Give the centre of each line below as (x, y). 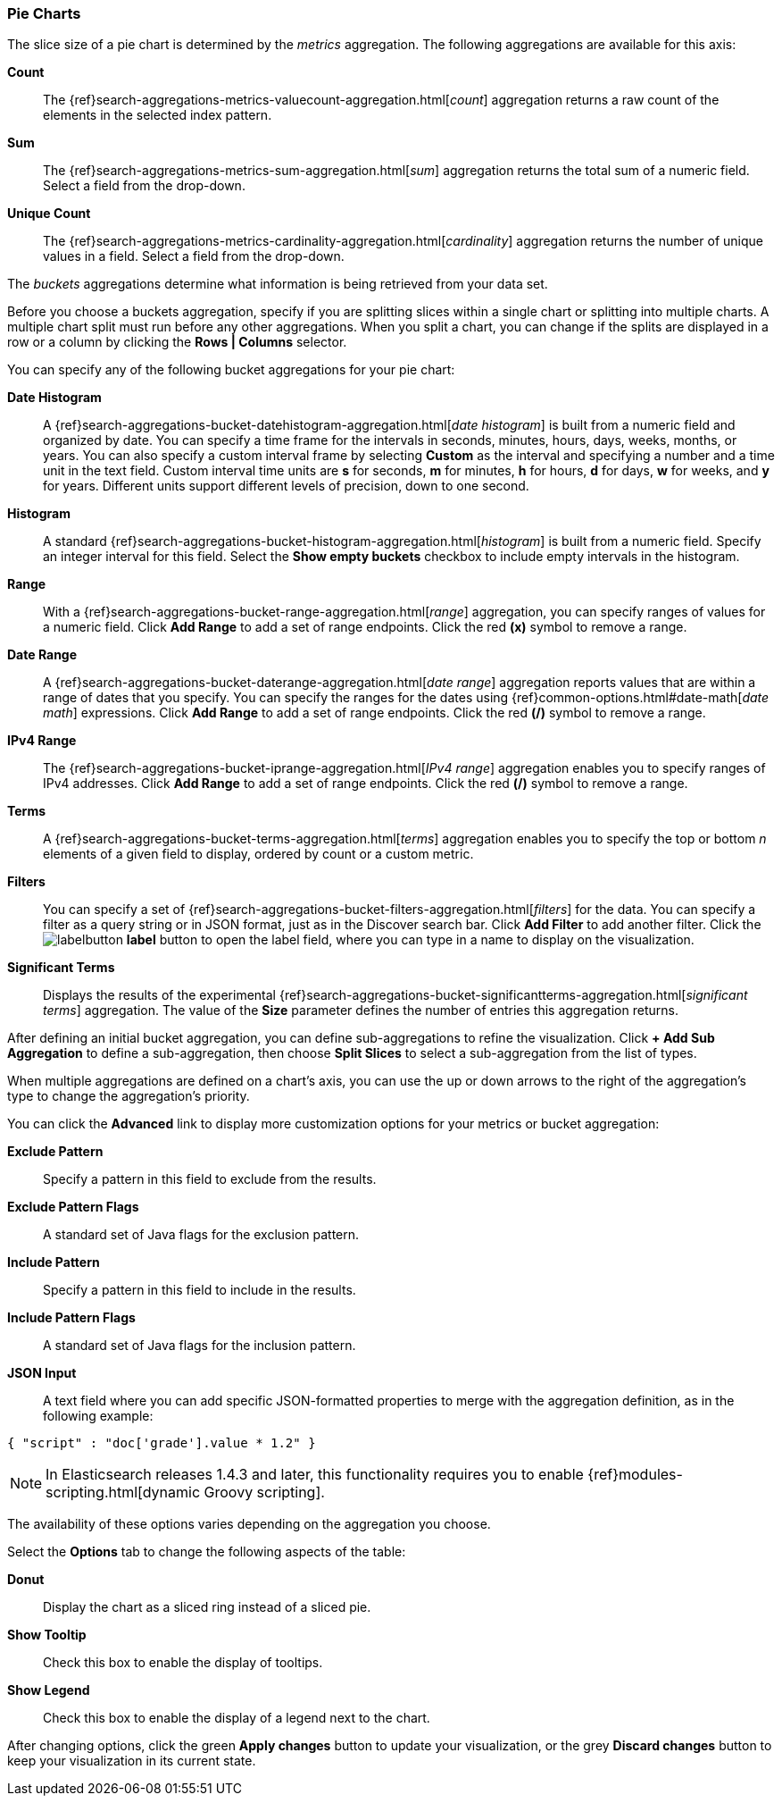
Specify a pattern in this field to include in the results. (200, 1290)
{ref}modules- (635, 1475)
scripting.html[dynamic (123, 1493)
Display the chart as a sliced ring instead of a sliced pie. (207, 1607)
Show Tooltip (47, 1635)
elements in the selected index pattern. (158, 115)
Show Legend (49, 1690)
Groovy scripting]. (264, 1493)
